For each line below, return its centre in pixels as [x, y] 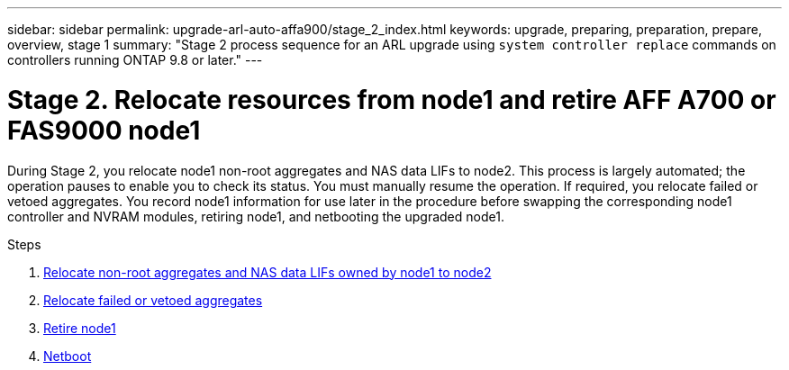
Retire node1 [80, 328]
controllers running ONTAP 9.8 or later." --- [135, 60]
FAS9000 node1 [104, 130]
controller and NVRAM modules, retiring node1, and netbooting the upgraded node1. [256, 216]
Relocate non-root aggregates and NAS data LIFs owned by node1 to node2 [268, 272]
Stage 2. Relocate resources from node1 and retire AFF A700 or [392, 99]
